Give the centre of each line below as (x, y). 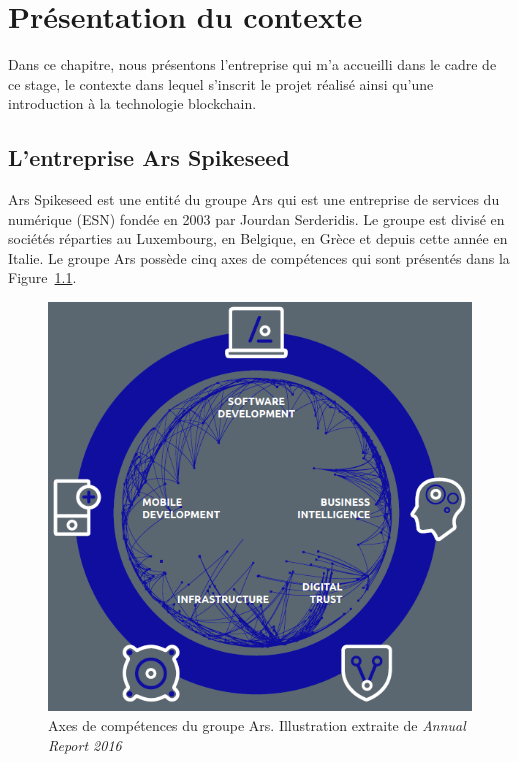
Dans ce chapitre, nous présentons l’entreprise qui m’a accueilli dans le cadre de (252, 64)
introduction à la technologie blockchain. (132, 103)
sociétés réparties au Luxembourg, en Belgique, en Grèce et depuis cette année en (258, 238)
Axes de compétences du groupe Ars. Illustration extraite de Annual (257, 725)
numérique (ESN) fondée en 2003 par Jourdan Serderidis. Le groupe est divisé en (256, 218)
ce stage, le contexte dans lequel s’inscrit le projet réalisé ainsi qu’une (221, 83)
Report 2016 (85, 744)
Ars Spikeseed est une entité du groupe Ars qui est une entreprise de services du (254, 199)
